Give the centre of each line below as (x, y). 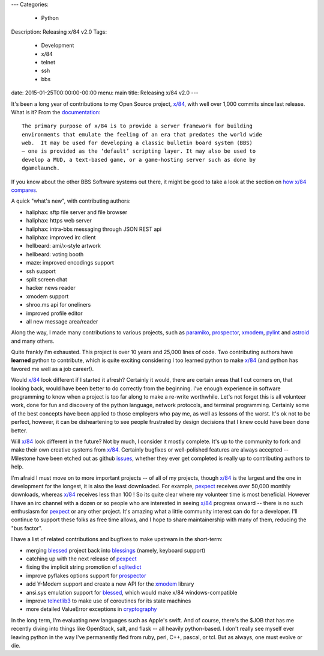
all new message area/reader (62, 321)
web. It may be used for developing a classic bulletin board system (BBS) (137, 143)
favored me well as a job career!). (52, 369)
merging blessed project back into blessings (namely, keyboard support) (116, 550)
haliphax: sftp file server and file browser (77, 212)
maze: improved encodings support (70, 263)
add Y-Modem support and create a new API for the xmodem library (110, 584)
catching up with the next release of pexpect (81, 559)
